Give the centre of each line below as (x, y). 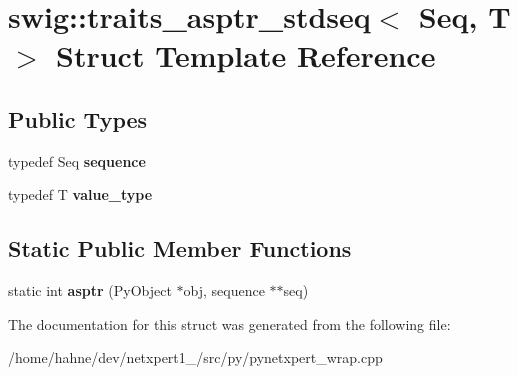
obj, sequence (224, 290)
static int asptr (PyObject (90, 290)
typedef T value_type (80, 194)
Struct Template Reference (246, 55)
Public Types (78, 118)
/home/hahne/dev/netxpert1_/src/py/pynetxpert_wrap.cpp (195, 357)
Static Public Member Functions (180, 248)
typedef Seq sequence (77, 160)
